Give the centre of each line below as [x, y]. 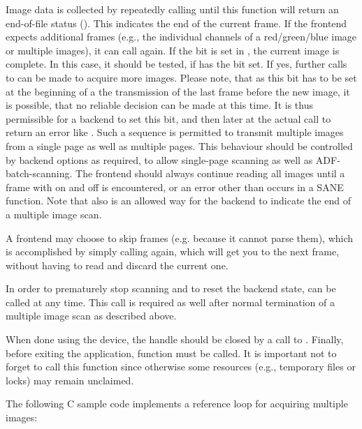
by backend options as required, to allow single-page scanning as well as [159, 159]
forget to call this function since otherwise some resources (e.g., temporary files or [181, 367]
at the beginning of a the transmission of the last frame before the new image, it [178, 91]
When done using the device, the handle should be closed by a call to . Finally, [175, 339]
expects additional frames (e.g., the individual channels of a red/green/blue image [181, 37]
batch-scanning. [39, 173]
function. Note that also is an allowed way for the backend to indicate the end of [179, 201]
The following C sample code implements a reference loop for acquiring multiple [177, 404]
